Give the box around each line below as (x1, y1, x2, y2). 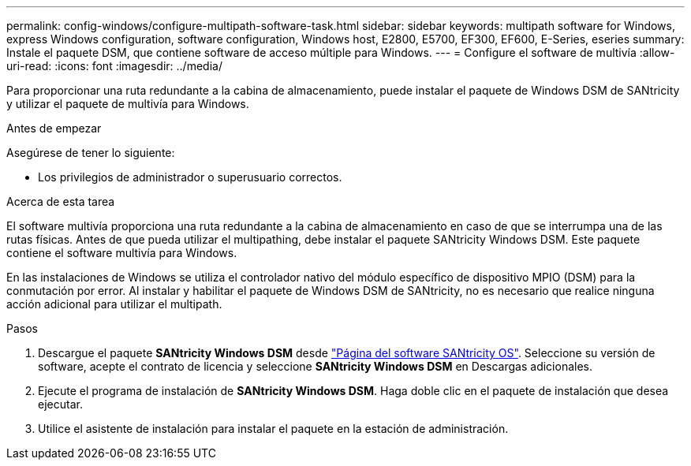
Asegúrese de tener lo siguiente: (6, 146, 175, 159)
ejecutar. (38, 397, 83, 411)
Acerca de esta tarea (6, 195, 115, 208)
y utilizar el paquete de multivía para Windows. (6, 97, 249, 110)
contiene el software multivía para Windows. (6, 246, 237, 259)
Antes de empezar (6, 121, 102, 135)
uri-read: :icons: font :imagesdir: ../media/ (6, 59, 222, 73)
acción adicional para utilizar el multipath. (6, 297, 222, 311)
